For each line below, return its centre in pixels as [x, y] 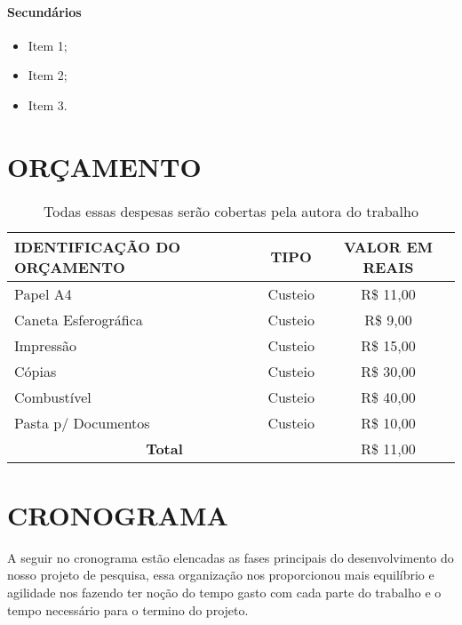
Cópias [36, 371]
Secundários [44, 11]
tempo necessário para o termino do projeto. [128, 609]
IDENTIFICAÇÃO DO [98, 246]
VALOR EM [388, 246]
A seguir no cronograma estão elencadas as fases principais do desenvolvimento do [231, 557]
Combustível [53, 397]
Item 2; [48, 75]
